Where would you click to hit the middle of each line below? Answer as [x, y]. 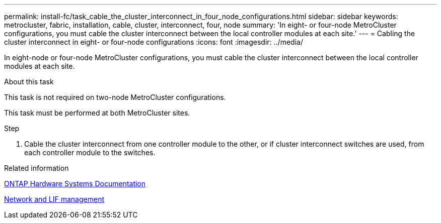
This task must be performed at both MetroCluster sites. [97, 113]
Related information [36, 168]
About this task [29, 82]
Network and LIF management [54, 199]
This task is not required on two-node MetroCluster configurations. [115, 97]
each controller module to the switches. [90, 152]
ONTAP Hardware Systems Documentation [75, 184]
